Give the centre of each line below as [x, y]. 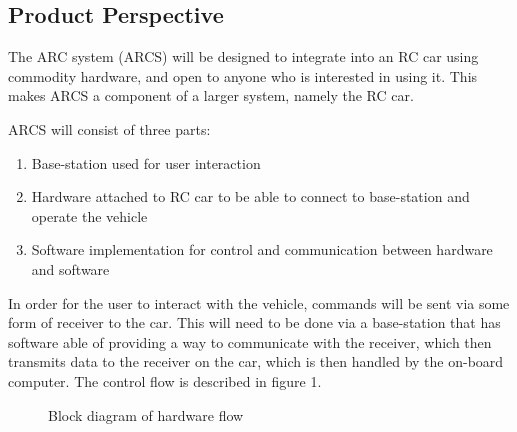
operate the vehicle [89, 215]
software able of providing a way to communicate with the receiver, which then [250, 341]
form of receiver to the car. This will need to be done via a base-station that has [254, 322]
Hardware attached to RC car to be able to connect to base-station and [250, 196]
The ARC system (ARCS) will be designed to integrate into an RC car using [243, 56]
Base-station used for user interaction [146, 162]
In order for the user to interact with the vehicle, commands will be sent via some [259, 302]
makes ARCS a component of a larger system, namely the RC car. [211, 95]
